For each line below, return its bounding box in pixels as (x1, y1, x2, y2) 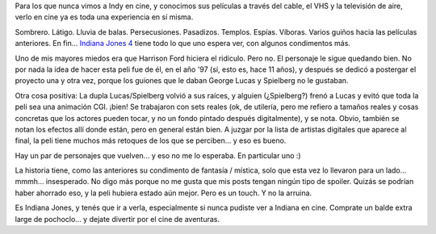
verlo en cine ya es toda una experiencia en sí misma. (15, 12, 194, 22)
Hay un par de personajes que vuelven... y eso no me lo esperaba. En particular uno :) (15, 150, 302, 161)
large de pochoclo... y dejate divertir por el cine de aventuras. (15, 214, 220, 224)
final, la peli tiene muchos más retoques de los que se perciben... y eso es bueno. (15, 136, 287, 145)
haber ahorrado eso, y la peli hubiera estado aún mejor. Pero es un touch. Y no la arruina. (15, 188, 312, 198)
